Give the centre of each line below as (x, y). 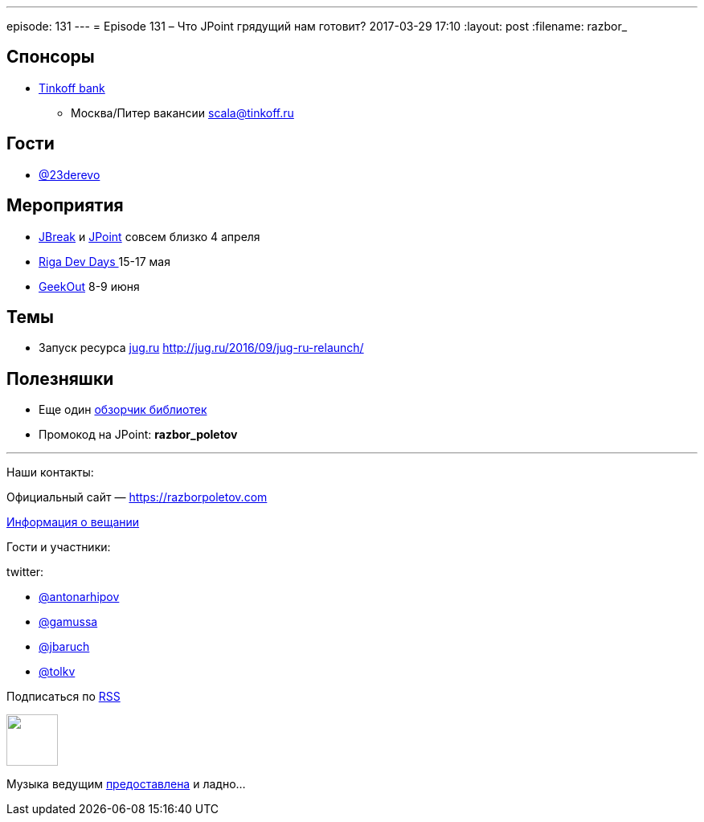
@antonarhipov (79, 597)
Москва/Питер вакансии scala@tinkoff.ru (182, 112)
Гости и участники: (59, 547)
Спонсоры (51, 57)
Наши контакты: (50, 472)
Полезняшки (60, 378)
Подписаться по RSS (63, 697)
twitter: (25, 572)
